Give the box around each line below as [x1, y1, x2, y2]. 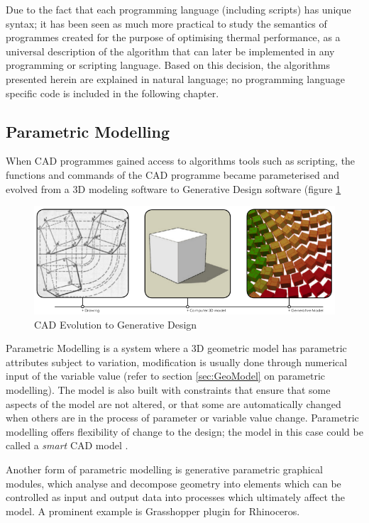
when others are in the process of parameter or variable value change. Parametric [6, 410, 359, 425]
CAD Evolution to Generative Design [34, 316, 197, 331]
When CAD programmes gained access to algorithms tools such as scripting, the [6, 153, 356, 168]
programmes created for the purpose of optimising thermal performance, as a [6, 30, 341, 45]
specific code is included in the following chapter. [6, 85, 219, 100]
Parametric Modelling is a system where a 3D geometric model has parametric [6, 341, 347, 356]
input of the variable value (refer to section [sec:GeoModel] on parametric [6, 368, 326, 383]
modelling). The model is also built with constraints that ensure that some [6, 382, 331, 397]
